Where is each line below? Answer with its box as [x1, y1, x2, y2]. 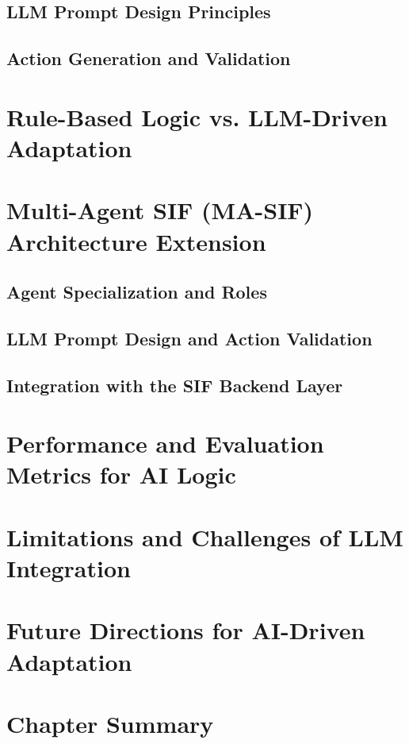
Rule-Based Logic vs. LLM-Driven [6, 100, 388, 133]
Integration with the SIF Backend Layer [6, 372, 343, 397]
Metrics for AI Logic [6, 458, 236, 491]
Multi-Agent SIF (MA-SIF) [6, 194, 314, 226]
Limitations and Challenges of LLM [6, 520, 403, 553]
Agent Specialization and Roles [6, 279, 267, 304]
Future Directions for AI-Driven [6, 614, 365, 646]
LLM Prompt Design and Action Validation [6, 326, 373, 350]
